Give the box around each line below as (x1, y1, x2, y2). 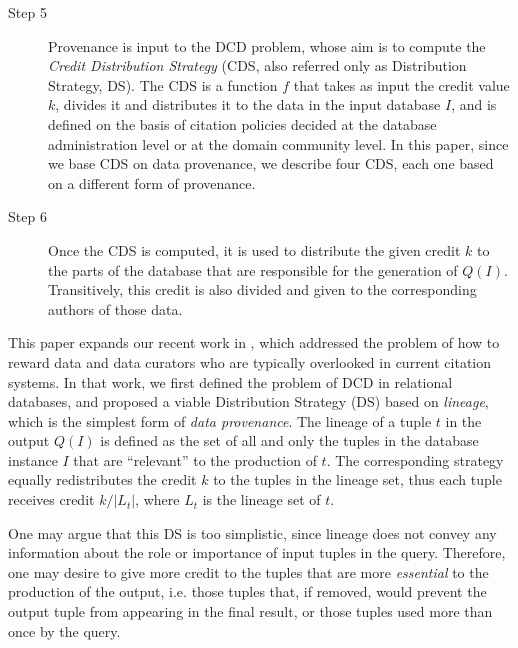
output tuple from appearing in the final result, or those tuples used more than (8, 601, 493, 622)
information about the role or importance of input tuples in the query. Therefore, (8, 542, 506, 563)
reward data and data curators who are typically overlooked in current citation (8, 351, 492, 372)
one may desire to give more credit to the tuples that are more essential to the (8, 561, 489, 582)
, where (135, 489, 180, 510)
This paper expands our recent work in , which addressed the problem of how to (8, 332, 500, 353)
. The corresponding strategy (326, 449, 504, 470)
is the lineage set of (202, 489, 321, 510)
